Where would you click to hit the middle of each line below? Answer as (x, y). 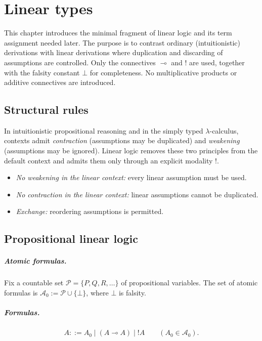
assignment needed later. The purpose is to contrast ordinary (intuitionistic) (122, 42)
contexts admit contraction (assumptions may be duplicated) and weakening (122, 140)
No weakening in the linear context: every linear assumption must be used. (131, 177)
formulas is (21, 292)
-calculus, (224, 130)
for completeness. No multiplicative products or (163, 72)
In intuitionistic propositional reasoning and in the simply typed (104, 130)
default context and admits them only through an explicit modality (108, 160)
